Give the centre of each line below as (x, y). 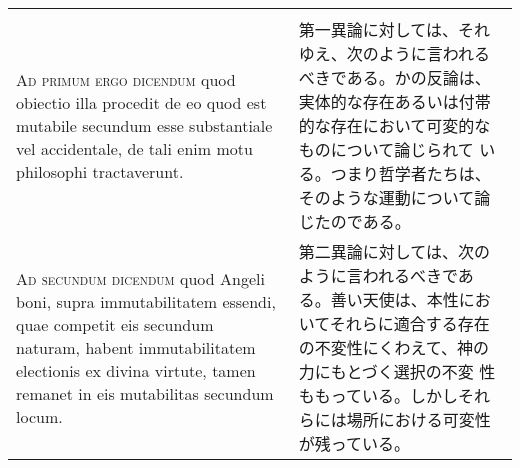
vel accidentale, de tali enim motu (134, 148)
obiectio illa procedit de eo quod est (141, 102)
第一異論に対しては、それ (394, 29)
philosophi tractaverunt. (100, 171)
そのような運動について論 (394, 197)
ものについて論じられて (386, 149)
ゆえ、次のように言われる (394, 53)
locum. (39, 416)
